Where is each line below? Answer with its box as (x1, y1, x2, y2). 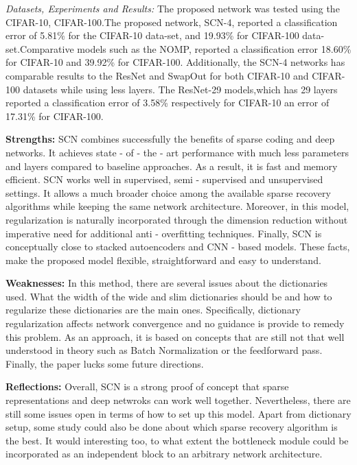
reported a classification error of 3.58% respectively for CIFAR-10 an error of (5, 95, 330, 110)
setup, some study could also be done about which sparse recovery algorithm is (5, 420, 338, 434)
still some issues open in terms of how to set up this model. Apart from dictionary (5, 406, 352, 420)
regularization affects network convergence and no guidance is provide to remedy (5, 316, 345, 331)
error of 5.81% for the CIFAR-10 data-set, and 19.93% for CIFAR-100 (5, 28, 299, 43)
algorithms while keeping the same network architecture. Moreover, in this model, (5, 199, 349, 213)
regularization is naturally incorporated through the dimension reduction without (5, 212, 348, 226)
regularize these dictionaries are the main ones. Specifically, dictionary (5, 302, 301, 317)
